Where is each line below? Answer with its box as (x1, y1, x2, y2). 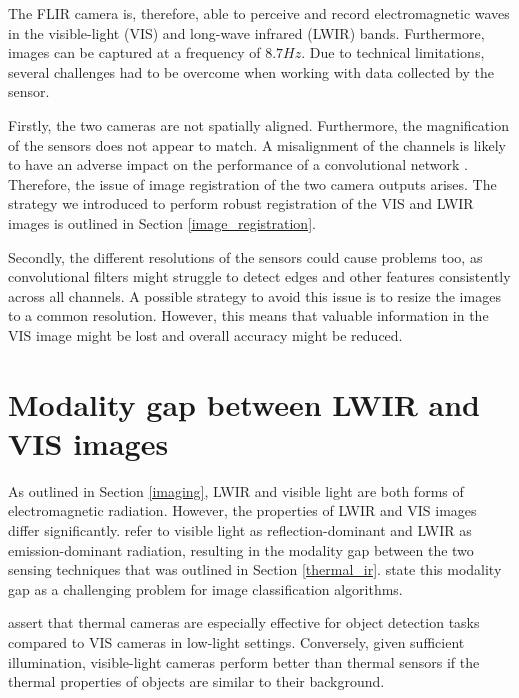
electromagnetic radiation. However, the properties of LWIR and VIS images (8, 500, 477, 521)
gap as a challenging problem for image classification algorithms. (8, 578, 403, 599)
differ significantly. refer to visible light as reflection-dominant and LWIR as (8, 520, 472, 540)
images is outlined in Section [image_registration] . (8, 212, 316, 233)
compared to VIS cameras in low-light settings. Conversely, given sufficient (8, 631, 465, 652)
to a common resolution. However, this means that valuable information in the (8, 305, 489, 326)
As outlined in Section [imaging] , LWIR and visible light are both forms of (8, 480, 464, 501)
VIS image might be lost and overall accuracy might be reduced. (8, 324, 403, 345)
